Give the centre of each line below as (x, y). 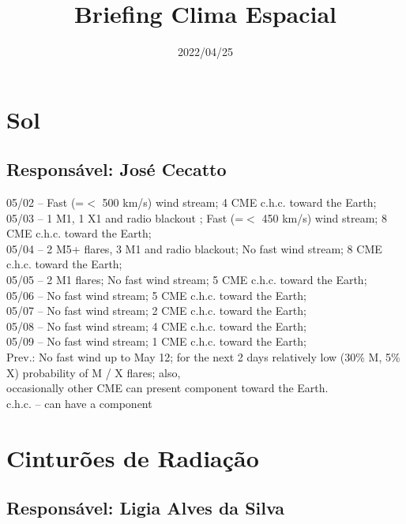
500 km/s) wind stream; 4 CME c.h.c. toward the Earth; (239, 202)
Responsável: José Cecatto (117, 169)
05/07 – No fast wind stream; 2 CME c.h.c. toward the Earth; (156, 311)
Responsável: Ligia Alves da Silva (146, 508)
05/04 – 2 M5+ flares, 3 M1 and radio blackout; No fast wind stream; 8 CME (194, 248)
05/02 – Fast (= (45, 202)
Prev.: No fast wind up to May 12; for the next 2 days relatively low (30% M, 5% (203, 357)
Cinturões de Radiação (133, 457)
